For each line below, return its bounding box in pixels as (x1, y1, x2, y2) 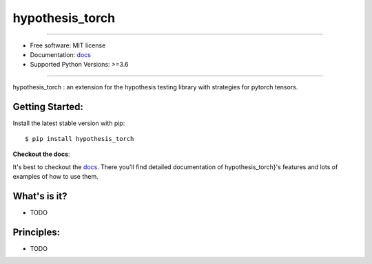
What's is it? (12, 190, 68, 202)
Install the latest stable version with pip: (12, 119, 125, 127)
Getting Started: (12, 100, 84, 113)
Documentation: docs (30, 50, 91, 58)
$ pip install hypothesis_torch (25, 135, 134, 143)
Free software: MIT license (30, 41, 106, 49)
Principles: (12, 226, 61, 238)
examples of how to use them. (12, 173, 99, 181)
